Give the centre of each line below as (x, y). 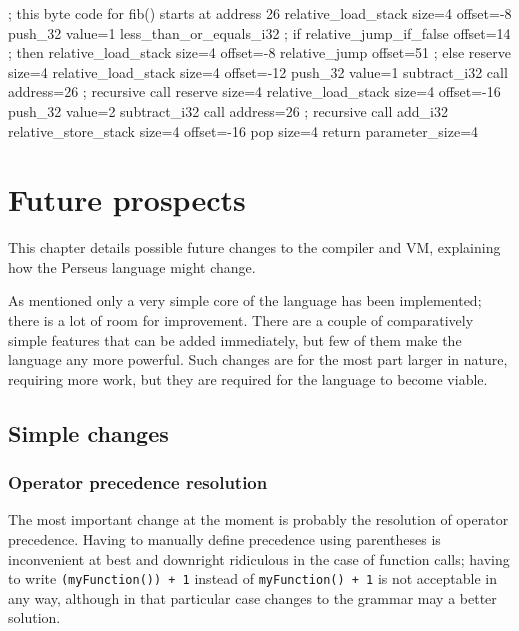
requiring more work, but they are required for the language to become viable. (248, 378)
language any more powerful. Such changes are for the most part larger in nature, (258, 359)
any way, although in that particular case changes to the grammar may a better (252, 597)
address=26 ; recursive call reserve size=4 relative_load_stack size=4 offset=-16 (254, 91)
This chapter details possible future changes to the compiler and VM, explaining (254, 247)
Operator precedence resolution (138, 482)
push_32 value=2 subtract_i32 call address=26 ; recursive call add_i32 (228, 110)
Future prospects (127, 199)
